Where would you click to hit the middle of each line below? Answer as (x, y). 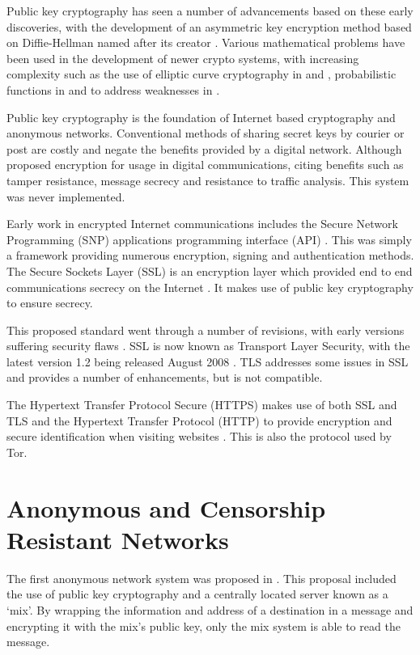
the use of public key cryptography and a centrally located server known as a (197, 594)
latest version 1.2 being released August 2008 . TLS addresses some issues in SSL (208, 361)
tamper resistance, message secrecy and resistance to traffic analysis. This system (208, 180)
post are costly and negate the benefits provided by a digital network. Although (204, 148)
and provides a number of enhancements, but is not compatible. (165, 377)
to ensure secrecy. (50, 303)
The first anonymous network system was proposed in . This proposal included (202, 578)
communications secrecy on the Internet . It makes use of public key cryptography (210, 287)
